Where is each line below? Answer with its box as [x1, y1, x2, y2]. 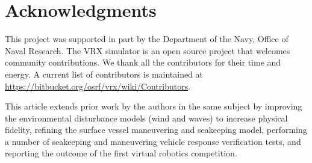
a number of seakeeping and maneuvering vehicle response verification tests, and [5, 135, 301, 147]
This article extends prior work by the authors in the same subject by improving [5, 100, 302, 112]
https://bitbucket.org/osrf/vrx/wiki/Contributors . [5, 79, 191, 92]
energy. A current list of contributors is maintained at [5, 67, 204, 80]
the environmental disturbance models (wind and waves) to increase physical [5, 111, 288, 124]
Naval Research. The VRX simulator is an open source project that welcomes [5, 44, 290, 57]
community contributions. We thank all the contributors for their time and [5, 56, 281, 69]
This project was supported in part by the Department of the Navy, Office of [5, 32, 289, 45]
